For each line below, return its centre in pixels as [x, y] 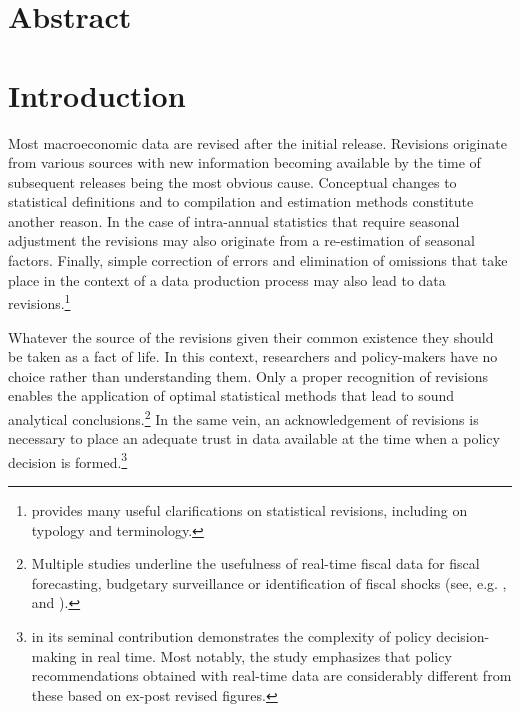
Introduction [97, 94]
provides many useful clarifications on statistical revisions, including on [249, 509]
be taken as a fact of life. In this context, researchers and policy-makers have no [253, 356]
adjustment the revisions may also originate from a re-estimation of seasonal [241, 240]
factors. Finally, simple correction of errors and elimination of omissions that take [258, 260]
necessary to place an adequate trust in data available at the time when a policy [254, 438]
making [54, 655]
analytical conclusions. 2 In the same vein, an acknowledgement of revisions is [243, 417]
